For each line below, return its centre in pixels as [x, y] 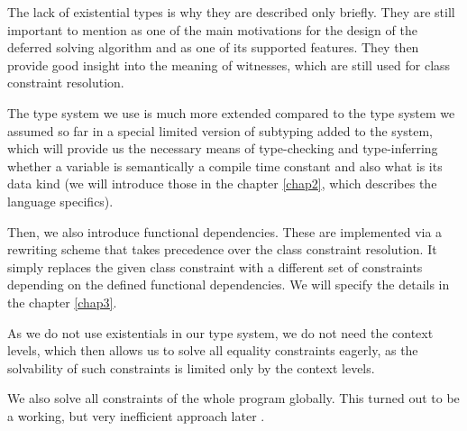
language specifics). [60, 201]
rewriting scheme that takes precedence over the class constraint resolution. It [222, 249]
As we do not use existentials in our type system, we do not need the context [220, 332]
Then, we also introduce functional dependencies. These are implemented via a [225, 231]
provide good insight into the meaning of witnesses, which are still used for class [229, 64]
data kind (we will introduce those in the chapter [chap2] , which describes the [222, 183]
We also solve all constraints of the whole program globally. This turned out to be [233, 398]
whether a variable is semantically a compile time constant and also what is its [225, 165]
